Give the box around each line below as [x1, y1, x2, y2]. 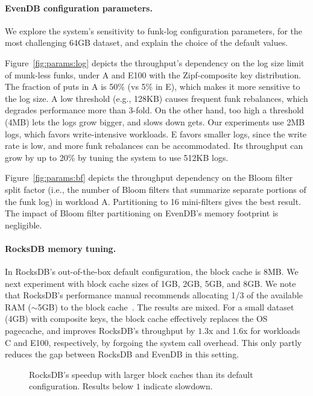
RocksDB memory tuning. [5, 242, 116, 254]
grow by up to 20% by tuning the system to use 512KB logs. [5, 151, 229, 163]
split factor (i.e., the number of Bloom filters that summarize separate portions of [5, 183, 306, 195]
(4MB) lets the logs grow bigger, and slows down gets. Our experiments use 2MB [5, 115, 305, 128]
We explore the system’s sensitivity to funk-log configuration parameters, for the [5, 24, 302, 37]
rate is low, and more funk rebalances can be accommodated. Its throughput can [5, 139, 303, 152]
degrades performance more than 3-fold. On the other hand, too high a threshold [5, 104, 304, 116]
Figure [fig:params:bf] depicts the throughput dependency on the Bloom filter [5, 171, 293, 184]
